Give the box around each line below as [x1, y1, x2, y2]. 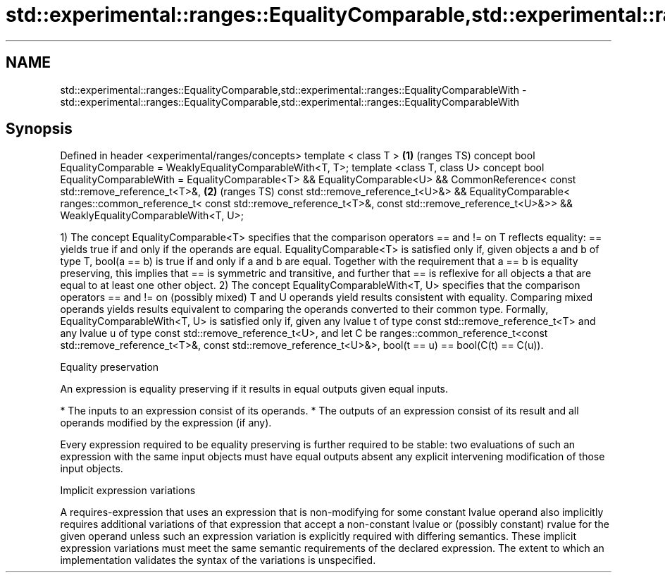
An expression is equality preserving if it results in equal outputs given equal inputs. [60, 383, 449, 395]
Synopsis [6, 120, 73, 138]
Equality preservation [60, 361, 159, 374]
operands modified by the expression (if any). [60, 417, 272, 429]
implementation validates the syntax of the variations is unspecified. [60, 554, 376, 567]
